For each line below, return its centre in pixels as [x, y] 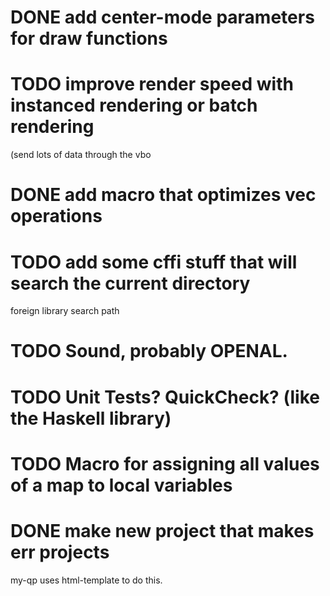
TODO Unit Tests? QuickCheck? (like [165, 397]
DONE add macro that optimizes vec [163, 195]
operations [56, 216]
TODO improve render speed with [152, 84]
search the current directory [130, 283]
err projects [60, 552]
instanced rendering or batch [134, 105]
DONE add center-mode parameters [162, 17]
